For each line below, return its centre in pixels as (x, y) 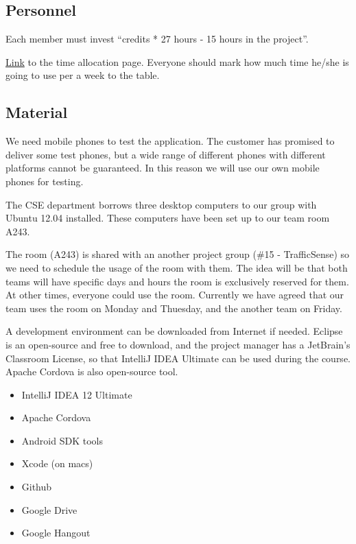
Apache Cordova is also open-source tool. (92, 371)
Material (37, 112)
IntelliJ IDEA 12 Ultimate (77, 394)
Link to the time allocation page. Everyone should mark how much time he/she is (177, 61)
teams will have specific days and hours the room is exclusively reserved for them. (177, 281)
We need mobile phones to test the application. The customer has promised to (170, 141)
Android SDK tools (62, 440)
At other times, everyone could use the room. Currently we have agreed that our (175, 295)
